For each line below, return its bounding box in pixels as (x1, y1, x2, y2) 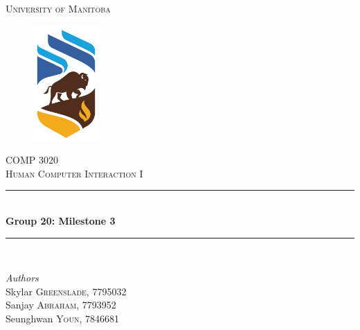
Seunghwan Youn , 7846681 (6, 311, 119, 325)
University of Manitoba (6, 1, 111, 15)
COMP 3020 (6, 153, 59, 167)
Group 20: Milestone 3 (6, 213, 116, 227)
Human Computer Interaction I (6, 166, 143, 180)
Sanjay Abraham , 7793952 (6, 297, 116, 312)
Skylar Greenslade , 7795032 (6, 284, 127, 298)
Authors (6, 270, 39, 285)
